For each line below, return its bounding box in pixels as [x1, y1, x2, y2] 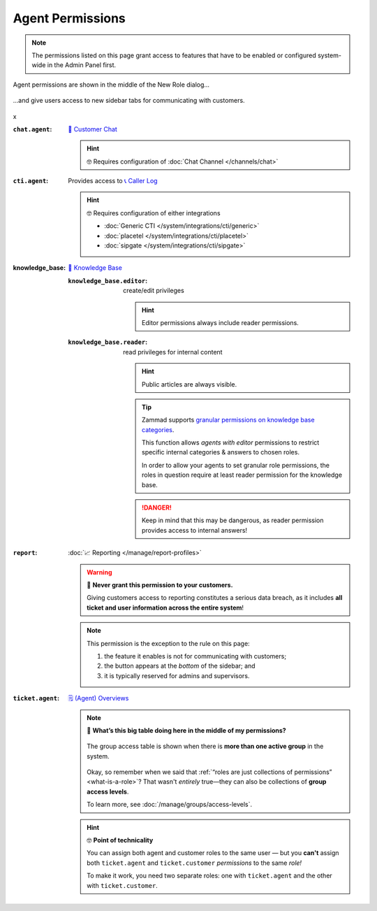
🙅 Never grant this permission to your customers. [87, 581, 233, 589]
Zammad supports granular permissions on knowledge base [142, 416, 315, 424]
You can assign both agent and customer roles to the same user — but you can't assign [87, 849, 339, 857]
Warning [87, 568, 112, 576]
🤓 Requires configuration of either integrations [87, 208, 221, 217]
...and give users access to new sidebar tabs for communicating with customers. [13, 96, 245, 105]
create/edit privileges [123, 287, 184, 295]
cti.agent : [13, 177, 49, 185]
